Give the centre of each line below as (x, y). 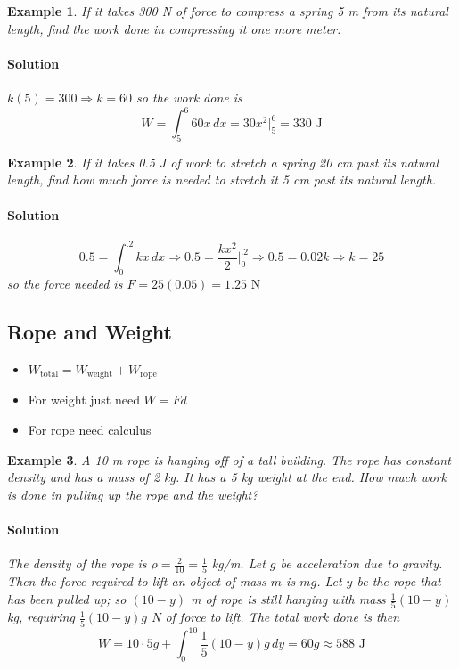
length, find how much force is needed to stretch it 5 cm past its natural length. (222, 179)
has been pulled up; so (67, 599)
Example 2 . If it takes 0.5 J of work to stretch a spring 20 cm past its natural (223, 162)
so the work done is (189, 97)
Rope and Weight (90, 332)
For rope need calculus (90, 429)
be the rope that (399, 581)
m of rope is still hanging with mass (288, 599)
